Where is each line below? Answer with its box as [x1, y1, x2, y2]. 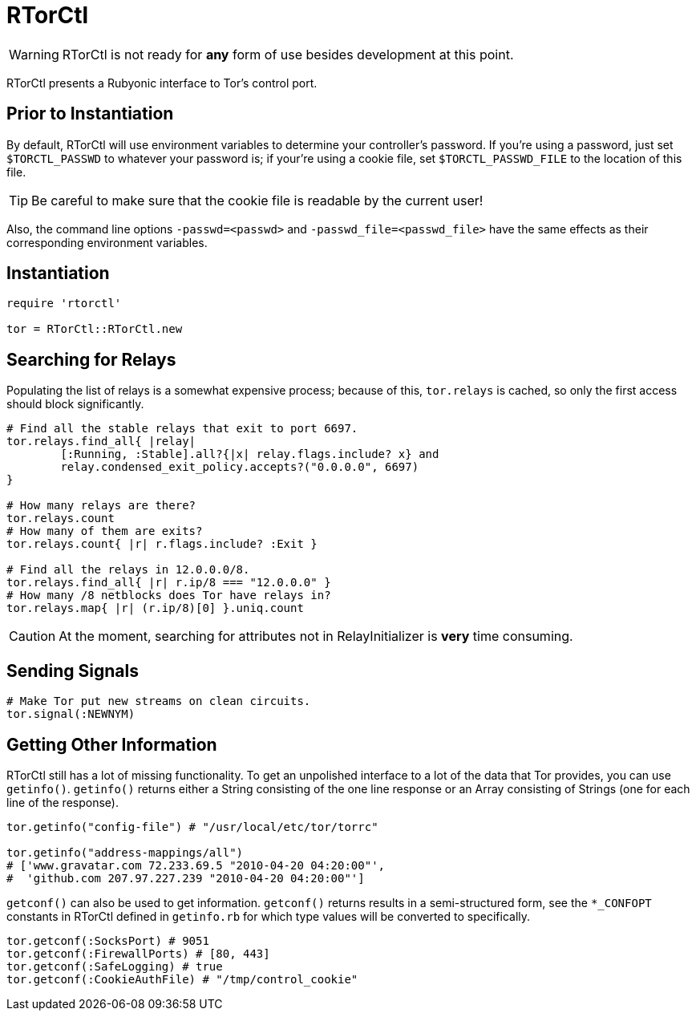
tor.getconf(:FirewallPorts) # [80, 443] [6, 946, 270, 960]
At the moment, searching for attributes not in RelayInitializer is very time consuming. [59, 628, 573, 645]
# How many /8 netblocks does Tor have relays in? [6, 589, 331, 602]
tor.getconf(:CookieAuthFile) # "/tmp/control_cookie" [6, 972, 358, 986]
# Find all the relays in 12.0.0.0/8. [6, 563, 250, 577]
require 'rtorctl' [6, 297, 122, 310]
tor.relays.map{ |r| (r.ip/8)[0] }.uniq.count [6, 602, 304, 615]
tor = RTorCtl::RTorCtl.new [6, 322, 183, 336]
